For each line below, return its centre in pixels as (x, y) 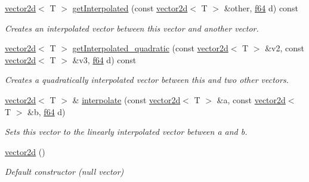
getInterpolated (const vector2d (130, 8)
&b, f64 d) (47, 111)
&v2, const (285, 48)
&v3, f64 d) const (104, 59)
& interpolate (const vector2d (126, 99)
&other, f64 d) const (261, 8)
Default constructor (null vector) (64, 172)
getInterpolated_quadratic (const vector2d (150, 48)
